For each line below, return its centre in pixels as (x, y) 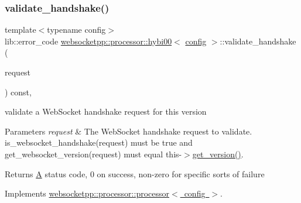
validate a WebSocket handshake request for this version (106, 111)
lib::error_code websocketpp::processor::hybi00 (88, 41)
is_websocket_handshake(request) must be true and (99, 142)
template (20, 30)
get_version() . (218, 154)
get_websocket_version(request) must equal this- (93, 154)
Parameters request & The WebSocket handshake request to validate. (129, 131)
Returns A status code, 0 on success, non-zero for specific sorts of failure (135, 173)
